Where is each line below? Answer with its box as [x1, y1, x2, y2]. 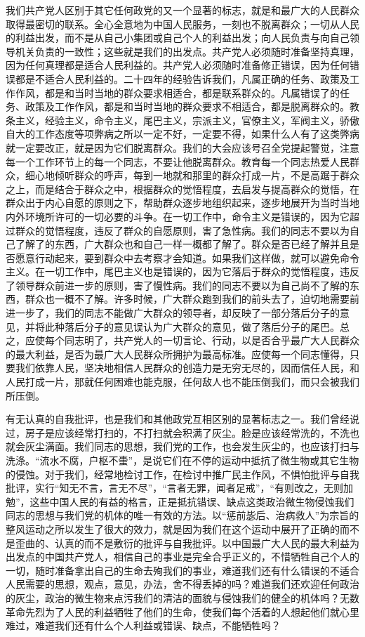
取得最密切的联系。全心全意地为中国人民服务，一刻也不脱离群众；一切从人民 [6, 16, 359, 31]
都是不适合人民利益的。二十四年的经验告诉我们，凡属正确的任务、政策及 [15, 71, 350, 86]
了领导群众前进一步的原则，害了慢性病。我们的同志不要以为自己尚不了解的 [6, 277, 350, 292]
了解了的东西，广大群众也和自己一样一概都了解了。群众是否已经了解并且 [15, 237, 350, 251]
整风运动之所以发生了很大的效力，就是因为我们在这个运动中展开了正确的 [6, 521, 340, 536]
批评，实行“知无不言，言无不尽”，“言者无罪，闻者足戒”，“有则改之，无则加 [6, 480, 354, 495]
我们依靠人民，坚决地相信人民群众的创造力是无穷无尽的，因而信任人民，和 [15, 360, 359, 375]
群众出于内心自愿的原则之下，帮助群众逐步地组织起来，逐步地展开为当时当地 [6, 195, 359, 210]
